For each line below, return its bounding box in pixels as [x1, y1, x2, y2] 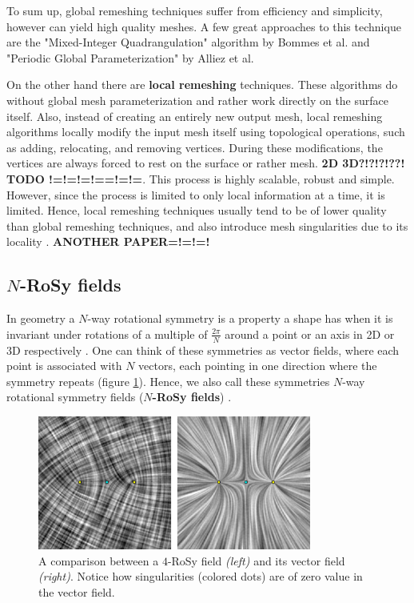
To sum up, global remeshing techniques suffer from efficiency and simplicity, [6, 2, 383, 18]
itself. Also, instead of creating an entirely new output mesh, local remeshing [6, 107, 383, 124]
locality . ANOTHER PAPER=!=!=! [6, 233, 210, 250]
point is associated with [6, 357, 122, 374]
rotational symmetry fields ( [6, 388, 144, 405]
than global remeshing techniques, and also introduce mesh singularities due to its [6, 217, 408, 234]
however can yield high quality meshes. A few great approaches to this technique [6, 18, 401, 34]
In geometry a [6, 310, 75, 327]
